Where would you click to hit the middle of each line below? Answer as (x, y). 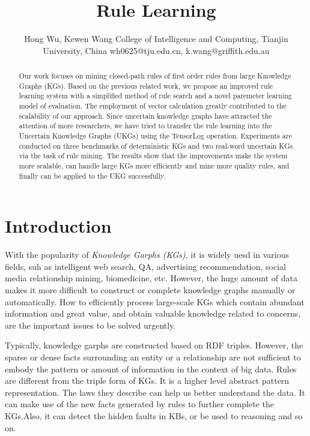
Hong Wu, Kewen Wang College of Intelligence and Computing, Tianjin (156, 39)
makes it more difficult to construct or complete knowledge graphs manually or (150, 290)
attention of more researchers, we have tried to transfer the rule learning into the (145, 126)
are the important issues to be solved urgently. (90, 325)
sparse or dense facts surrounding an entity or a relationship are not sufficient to (153, 357)
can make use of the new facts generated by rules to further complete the (139, 404)
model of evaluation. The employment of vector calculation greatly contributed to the (153, 106)
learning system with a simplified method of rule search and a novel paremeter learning (155, 96)
